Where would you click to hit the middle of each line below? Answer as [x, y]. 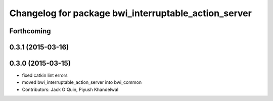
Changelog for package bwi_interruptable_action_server [131, 13]
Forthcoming [30, 31]
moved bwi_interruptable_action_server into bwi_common [82, 82]
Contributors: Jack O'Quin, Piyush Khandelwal [70, 89]
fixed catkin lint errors [45, 75]
